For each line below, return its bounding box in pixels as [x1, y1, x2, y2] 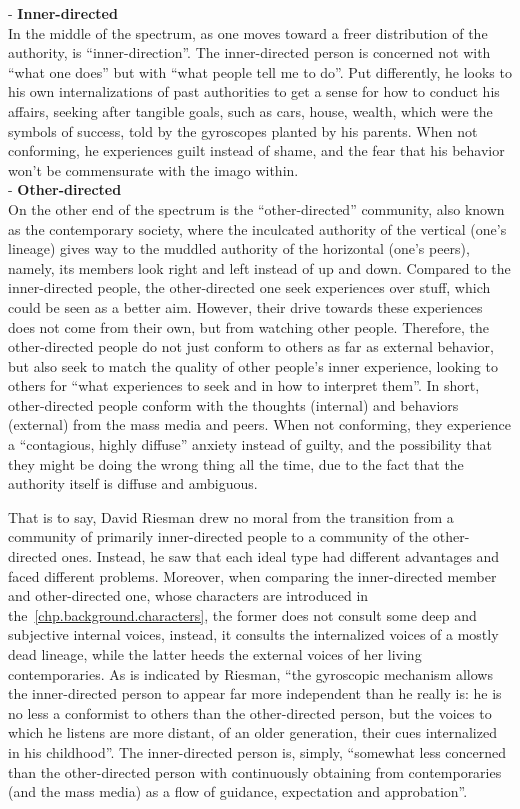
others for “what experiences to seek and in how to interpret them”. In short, [8, 375, 480, 396]
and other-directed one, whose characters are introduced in [8, 585, 369, 606]
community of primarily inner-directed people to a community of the [8, 526, 429, 547]
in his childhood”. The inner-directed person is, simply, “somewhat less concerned [8, 741, 507, 762]
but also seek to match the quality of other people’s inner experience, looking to [8, 355, 498, 376]
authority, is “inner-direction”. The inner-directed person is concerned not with [8, 42, 491, 63]
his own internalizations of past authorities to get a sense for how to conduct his [8, 81, 500, 102]
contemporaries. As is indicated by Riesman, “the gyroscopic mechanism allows [8, 663, 493, 684]
